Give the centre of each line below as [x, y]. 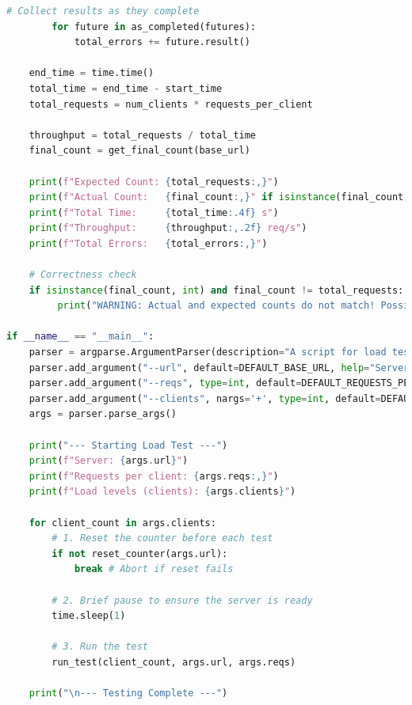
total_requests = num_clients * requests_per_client [171, 104]
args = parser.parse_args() [103, 414]
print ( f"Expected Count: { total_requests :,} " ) [154, 182]
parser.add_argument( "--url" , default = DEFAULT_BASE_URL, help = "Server [219, 368]
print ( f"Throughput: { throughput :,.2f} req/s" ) [168, 228]
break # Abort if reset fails [154, 569]
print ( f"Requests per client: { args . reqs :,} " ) [154, 476]
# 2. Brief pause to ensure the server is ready [182, 600]
